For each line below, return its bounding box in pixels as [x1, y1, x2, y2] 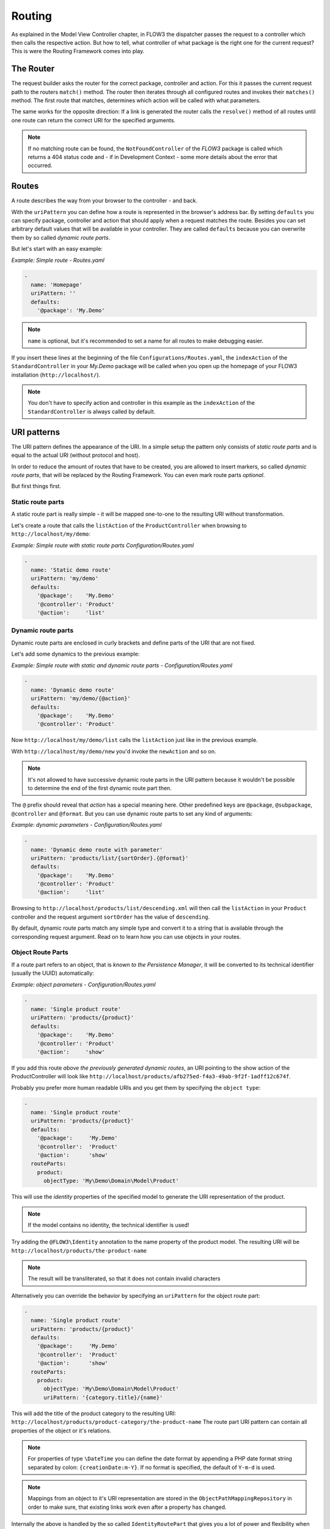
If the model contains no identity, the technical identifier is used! [28, 1221, 189, 1229]
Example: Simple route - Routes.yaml [11, 256, 105, 264]
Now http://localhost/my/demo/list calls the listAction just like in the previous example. [11, 736, 258, 744]
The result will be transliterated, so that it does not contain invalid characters [28, 1275, 221, 1283]
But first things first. [11, 483, 61, 490]
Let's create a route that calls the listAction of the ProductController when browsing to [11, 522, 247, 529]
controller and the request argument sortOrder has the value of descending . [11, 913, 210, 920]
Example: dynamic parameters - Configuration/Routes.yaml [11, 821, 162, 829]
